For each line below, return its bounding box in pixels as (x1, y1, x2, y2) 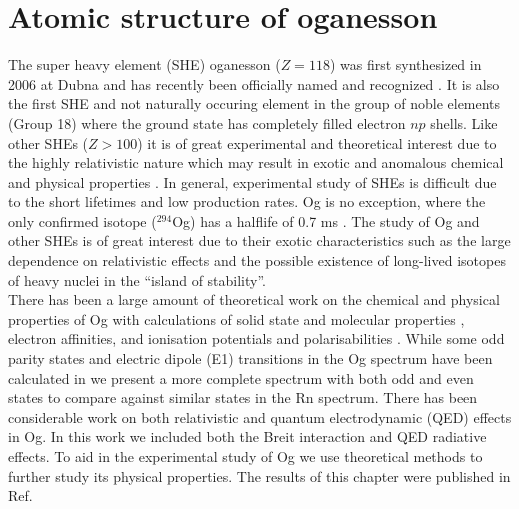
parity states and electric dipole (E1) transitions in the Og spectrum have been (8, 348, 493, 369)
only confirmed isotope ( (8, 210, 157, 231)
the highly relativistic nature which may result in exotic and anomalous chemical (8, 152, 504, 173)
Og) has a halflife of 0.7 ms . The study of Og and (172, 210, 480, 231)
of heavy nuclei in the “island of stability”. (8, 269, 267, 290)
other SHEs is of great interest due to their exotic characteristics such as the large (8, 230, 511, 251)
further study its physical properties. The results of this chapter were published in (8, 465, 511, 486)
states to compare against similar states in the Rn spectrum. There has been (8, 387, 478, 408)
